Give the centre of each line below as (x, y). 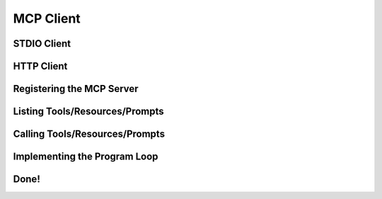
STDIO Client (42, 44)
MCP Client (47, 18)
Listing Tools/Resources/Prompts (88, 112)
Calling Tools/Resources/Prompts (89, 134)
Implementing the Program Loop (86, 157)
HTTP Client (40, 66)
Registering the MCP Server (76, 89)
